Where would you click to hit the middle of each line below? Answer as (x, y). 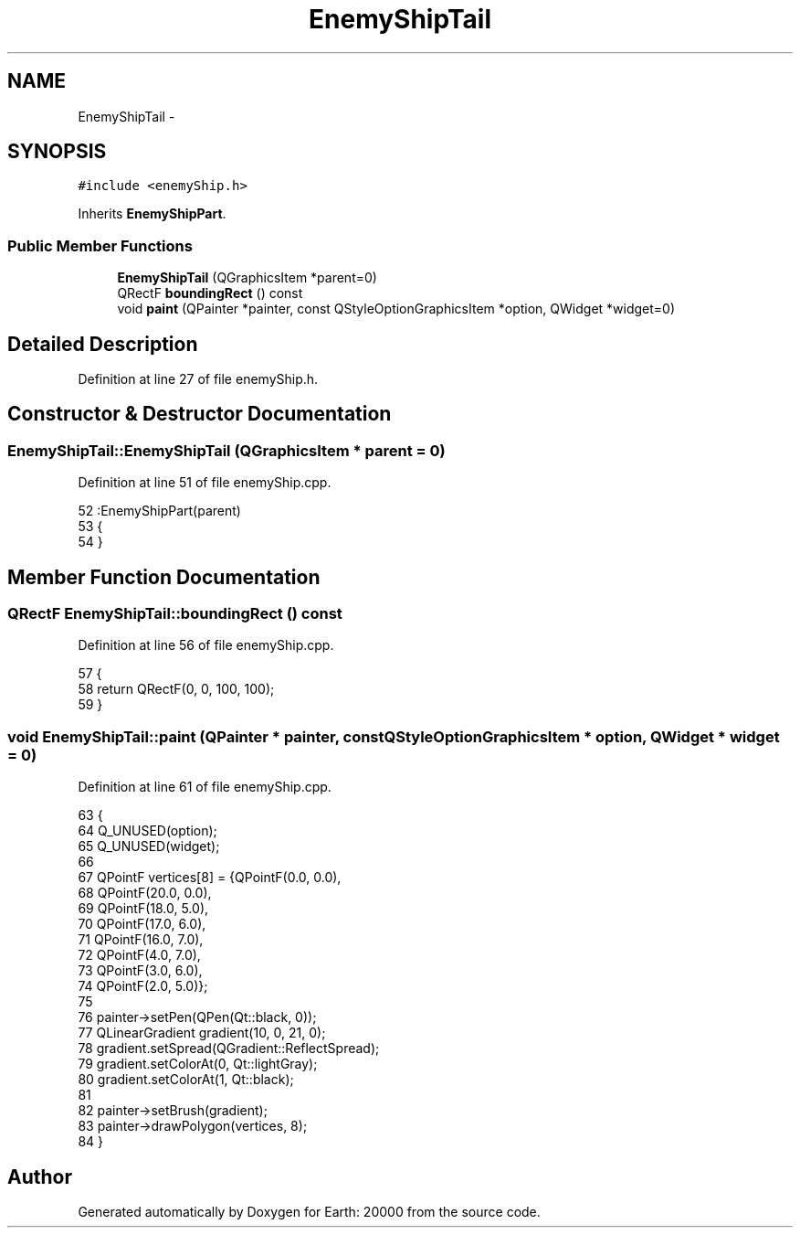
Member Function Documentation (164, 577)
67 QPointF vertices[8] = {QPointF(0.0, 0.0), (210, 878)
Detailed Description (103, 344)
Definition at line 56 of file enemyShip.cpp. (206, 645)
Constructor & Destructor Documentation (200, 414)
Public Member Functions (100, 245)
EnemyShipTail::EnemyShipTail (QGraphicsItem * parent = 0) (226, 450)
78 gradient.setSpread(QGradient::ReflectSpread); (229, 1049)
